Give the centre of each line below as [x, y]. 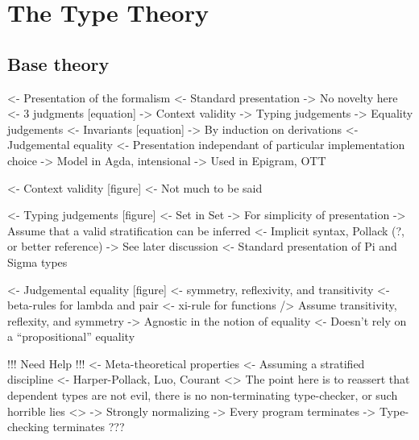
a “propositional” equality [71, 336]
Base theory [58, 63]
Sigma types [37, 262]
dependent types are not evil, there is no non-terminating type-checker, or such [203, 395]
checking [28, 427]
